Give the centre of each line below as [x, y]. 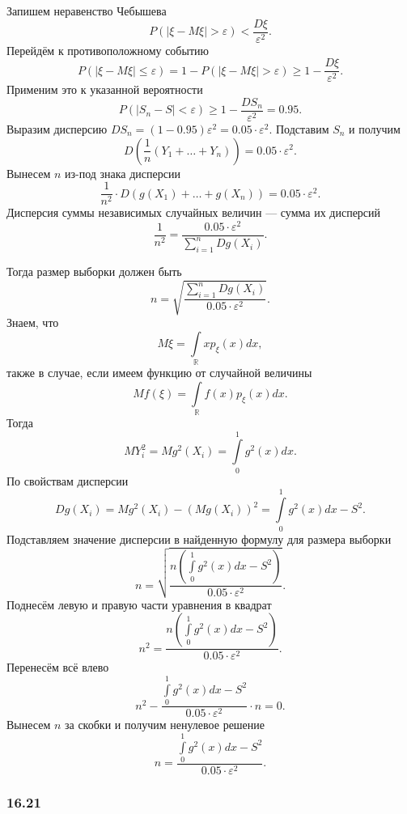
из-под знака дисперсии [122, 173]
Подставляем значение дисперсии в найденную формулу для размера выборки [199, 538]
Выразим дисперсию [57, 128]
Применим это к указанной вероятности [105, 89]
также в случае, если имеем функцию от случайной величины [159, 373]
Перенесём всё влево [58, 667]
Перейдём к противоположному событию [108, 50]
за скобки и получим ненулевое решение [165, 725]
